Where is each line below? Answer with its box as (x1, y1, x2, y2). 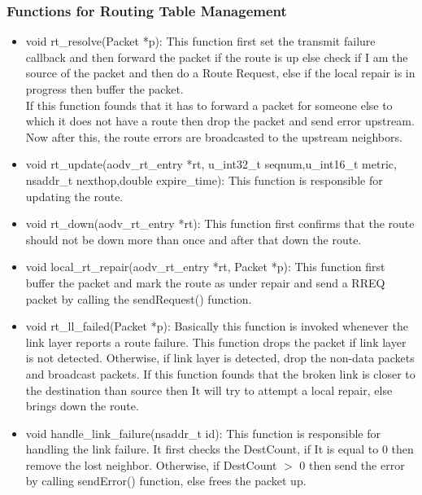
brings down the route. (25, 397, 139, 414)
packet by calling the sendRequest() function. (25, 290, 252, 307)
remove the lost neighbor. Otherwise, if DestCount (25, 456, 277, 473)
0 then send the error (299, 456, 405, 473)
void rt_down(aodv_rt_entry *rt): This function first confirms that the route (25, 215, 415, 232)
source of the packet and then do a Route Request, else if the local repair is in (25, 64, 415, 81)
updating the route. (25, 187, 124, 204)
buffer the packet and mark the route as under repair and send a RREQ (25, 274, 385, 291)
